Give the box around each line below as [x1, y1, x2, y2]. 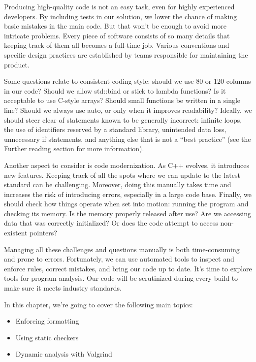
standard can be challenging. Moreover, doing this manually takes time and [4, 179, 231, 190]
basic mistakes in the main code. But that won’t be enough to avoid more [4, 21, 226, 31]
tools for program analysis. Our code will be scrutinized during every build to [4, 273, 238, 283]
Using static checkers [15, 332, 79, 342]
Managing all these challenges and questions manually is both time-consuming [4, 244, 240, 254]
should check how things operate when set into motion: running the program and [4, 198, 249, 209]
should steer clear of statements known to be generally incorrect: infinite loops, [4, 114, 242, 125]
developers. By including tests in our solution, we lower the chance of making [4, 11, 237, 21]
